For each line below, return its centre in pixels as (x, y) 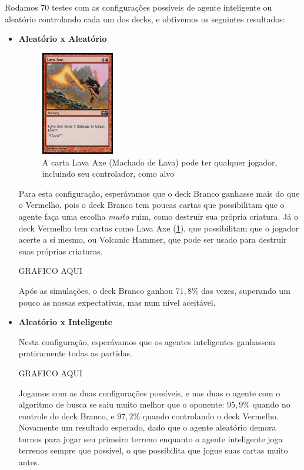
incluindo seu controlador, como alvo (108, 173)
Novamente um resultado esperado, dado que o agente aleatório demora (147, 427)
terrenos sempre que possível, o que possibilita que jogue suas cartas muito (153, 450)
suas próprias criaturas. (61, 251)
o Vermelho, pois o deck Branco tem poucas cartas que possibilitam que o (151, 205)
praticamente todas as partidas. (75, 353)
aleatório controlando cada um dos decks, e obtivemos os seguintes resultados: (145, 19)
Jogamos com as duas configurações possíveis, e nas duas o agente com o (149, 393)
